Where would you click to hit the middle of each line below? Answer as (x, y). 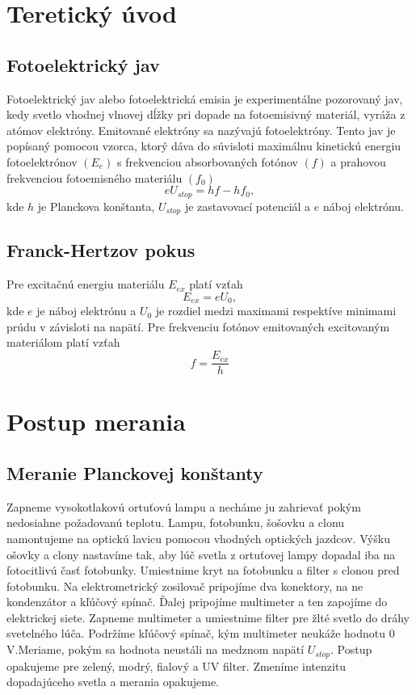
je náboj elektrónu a (86, 311)
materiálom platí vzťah (63, 342)
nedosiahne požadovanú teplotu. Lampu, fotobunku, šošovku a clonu (176, 522)
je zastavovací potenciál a (248, 206)
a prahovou (358, 161)
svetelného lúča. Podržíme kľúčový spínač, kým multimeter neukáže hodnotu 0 (201, 633)
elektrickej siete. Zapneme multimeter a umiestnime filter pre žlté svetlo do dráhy (208, 617)
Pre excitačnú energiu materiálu (86, 284)
